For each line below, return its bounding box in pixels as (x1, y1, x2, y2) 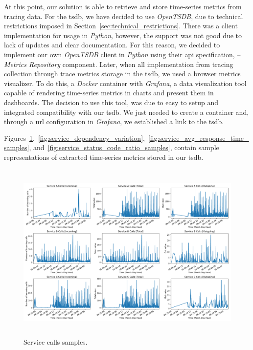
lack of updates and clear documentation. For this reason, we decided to (4, 40, 220, 50)
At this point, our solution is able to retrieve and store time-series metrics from (4, 1, 242, 11)
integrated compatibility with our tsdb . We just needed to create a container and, (4, 107, 249, 117)
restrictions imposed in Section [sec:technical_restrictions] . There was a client (4, 21, 238, 31)
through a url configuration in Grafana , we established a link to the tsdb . (4, 116, 224, 127)
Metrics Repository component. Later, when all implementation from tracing (4, 59, 233, 69)
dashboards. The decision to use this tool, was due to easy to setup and (4, 97, 219, 107)
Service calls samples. (23, 337, 88, 347)
